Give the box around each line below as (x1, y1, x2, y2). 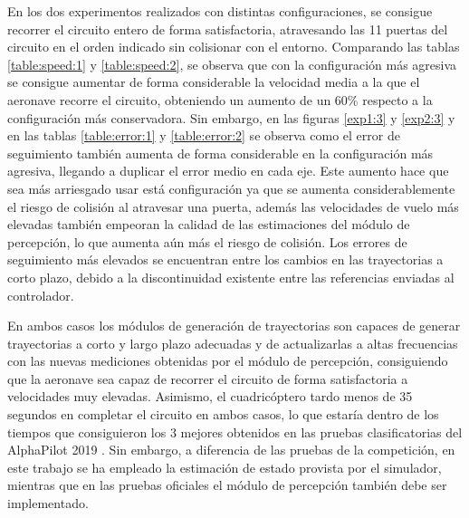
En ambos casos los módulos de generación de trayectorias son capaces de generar (7, 316, 461, 335)
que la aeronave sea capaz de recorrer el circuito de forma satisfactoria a (7, 369, 408, 388)
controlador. (7, 285, 74, 304)
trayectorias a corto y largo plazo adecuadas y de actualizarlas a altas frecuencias (7, 333, 458, 352)
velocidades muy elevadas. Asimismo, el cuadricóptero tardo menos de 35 (7, 387, 413, 406)
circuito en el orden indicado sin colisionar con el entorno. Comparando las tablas (7, 37, 460, 56)
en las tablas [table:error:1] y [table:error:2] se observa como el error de (7, 126, 400, 145)
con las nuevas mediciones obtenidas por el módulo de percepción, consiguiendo (7, 351, 448, 370)
